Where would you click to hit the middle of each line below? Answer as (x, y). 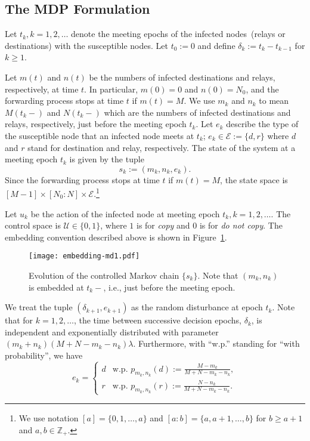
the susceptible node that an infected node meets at (100, 135)
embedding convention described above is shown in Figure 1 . (116, 237)
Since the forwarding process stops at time (82, 179)
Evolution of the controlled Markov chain (104, 275)
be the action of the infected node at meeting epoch (125, 213)
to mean (274, 101)
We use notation (49, 417)
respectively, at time (42, 89)
